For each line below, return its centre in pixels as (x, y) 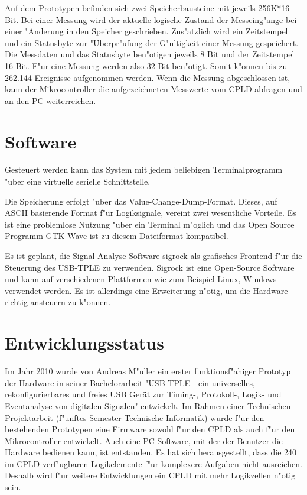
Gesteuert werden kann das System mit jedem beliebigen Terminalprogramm (144, 169)
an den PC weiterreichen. (50, 100)
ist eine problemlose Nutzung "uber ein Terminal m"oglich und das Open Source (150, 224)
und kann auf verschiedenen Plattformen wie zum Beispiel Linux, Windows (141, 279)
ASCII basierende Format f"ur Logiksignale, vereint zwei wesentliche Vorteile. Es (151, 213)
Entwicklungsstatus (84, 343)
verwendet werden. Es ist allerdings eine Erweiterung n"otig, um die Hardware (146, 290)
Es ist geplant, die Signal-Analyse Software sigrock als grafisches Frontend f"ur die (153, 256)
